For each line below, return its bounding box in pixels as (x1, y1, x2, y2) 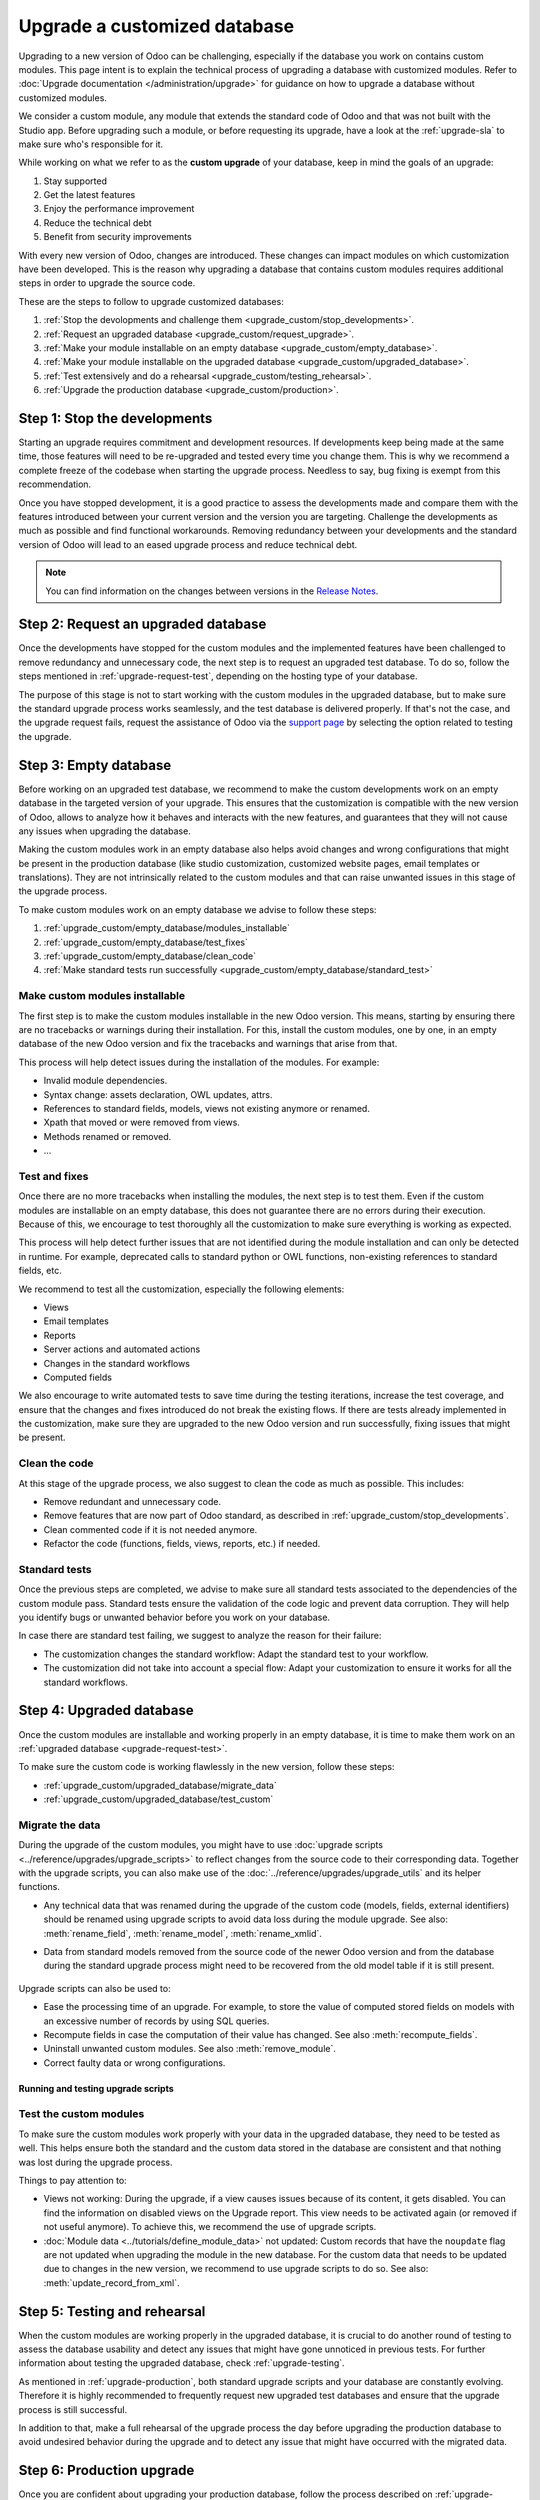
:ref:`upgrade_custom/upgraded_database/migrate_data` (43, 1779, 277, 1791)
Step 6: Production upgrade (18, 2462, 195, 2479)
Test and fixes (18, 1169, 89, 1183)
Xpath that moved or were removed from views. (43, 1116, 240, 1129)
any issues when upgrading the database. (18, 825, 192, 837)
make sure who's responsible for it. (18, 138, 164, 150)
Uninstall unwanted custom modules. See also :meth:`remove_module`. (43, 2043, 337, 2055)
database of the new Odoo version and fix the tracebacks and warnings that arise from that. (18, 1038, 398, 1050)
